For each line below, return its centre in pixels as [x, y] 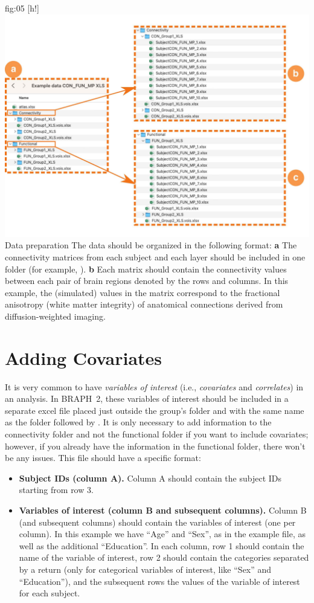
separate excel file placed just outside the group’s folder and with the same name [155, 410]
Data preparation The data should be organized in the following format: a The [151, 245]
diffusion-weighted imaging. [55, 316]
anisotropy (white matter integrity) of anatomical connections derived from [144, 304]
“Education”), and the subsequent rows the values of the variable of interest [159, 581]
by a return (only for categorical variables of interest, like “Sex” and [145, 569]
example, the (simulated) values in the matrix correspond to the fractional [143, 292]
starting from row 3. [56, 490]
